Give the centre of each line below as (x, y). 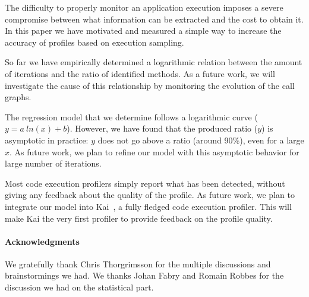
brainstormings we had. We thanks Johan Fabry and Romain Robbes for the (144, 275)
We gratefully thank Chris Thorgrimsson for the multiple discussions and (138, 264)
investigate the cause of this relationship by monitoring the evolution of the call (150, 85)
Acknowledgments (42, 241)
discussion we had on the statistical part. (79, 287)
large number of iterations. (53, 163)
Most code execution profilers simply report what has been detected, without (145, 183)
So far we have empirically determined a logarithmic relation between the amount (154, 62)
